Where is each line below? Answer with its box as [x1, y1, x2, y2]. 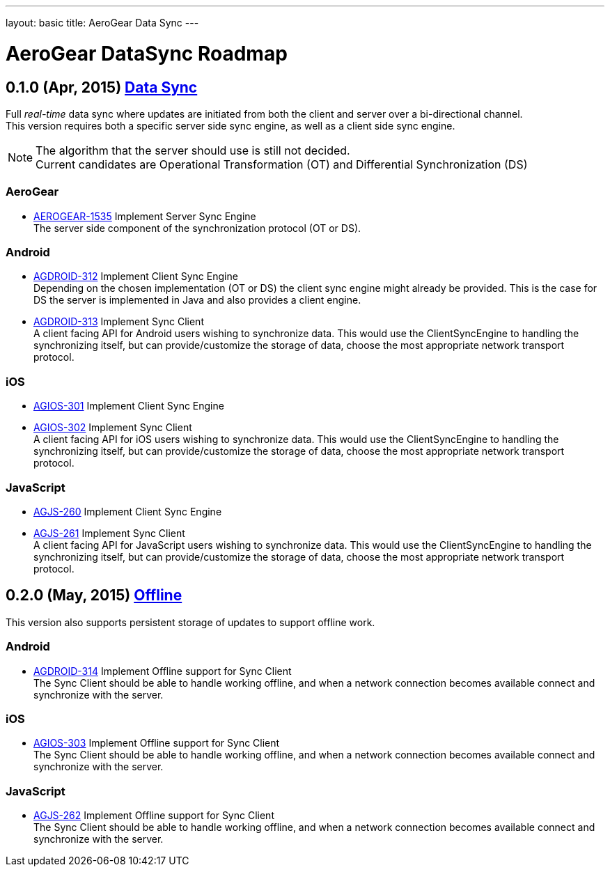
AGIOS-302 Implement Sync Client [33, 421, 192, 434]
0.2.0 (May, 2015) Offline [6, 586, 182, 605]
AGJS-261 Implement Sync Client [33, 527, 185, 539]
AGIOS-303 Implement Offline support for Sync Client [33, 737, 280, 749]
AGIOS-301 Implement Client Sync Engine [33, 400, 224, 412]
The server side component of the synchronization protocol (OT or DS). [33, 221, 361, 234]
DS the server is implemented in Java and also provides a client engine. [33, 294, 361, 306]
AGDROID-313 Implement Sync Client [33, 316, 204, 328]
